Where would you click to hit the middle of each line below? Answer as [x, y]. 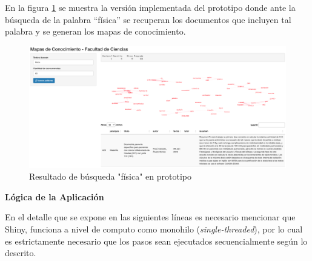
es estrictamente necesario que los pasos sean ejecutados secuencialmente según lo [156, 241]
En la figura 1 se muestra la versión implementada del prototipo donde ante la [150, 7]
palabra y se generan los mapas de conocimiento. [95, 31]
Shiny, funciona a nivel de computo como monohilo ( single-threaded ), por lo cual [154, 229]
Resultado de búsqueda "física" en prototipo [111, 176]
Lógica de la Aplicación [55, 196]
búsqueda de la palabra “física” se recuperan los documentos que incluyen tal [148, 19]
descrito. [21, 253]
